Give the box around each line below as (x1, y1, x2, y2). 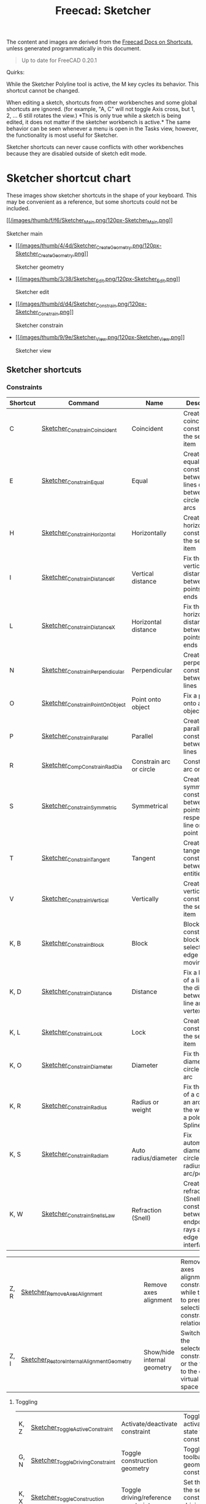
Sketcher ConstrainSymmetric (42, 801, 117, 811)
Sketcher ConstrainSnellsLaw (42, 1209, 115, 1219)
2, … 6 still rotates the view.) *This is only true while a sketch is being (6, 112, 181, 120)
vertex (183, 1007, 202, 1016)
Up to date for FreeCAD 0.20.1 (21, 56, 97, 64)
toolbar (183, 1452, 204, 1461)
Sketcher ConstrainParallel (42, 731, 109, 741)
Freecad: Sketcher (55, 4, 151, 18)
